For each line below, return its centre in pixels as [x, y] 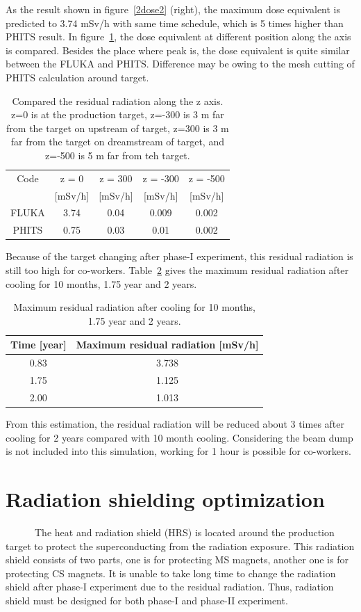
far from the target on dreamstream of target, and [117, 142]
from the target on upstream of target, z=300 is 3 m [118, 128]
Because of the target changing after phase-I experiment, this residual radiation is [179, 256]
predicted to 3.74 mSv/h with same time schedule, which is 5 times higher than [175, 23]
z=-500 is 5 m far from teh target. [118, 155]
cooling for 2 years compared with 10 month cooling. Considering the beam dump [179, 437]
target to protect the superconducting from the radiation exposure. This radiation [180, 546]
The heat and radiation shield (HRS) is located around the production [184, 532]
